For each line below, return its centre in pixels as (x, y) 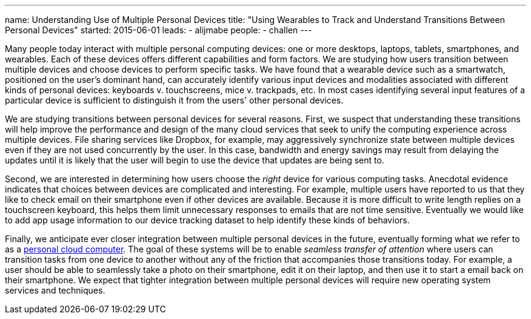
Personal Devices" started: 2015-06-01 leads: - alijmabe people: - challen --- (159, 30)
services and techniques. (55, 290)
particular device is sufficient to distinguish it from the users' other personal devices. (174, 100)
